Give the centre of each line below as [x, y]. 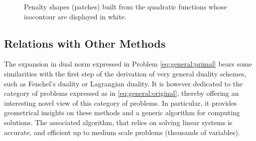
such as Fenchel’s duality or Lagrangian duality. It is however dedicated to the [124, 83]
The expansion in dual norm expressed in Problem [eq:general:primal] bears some [128, 64]
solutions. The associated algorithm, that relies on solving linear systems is [118, 122]
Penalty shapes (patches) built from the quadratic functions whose [126, 6]
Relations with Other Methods [85, 43]
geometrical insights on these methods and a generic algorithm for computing [122, 112]
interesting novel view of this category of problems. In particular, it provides [121, 103]
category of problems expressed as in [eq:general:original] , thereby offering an [122, 93]
